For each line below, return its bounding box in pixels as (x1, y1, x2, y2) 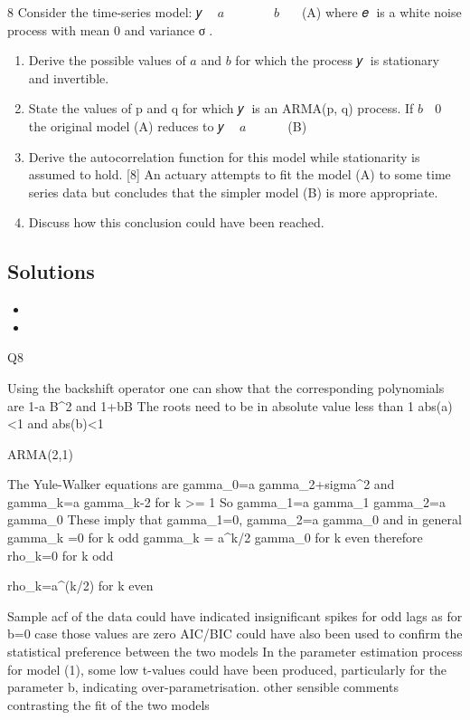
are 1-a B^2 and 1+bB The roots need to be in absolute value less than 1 (7, 396, 414, 415)
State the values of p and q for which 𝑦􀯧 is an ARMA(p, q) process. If (28, 99, 414, 118)
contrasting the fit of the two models (7, 695, 210, 714)
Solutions (7, 257, 95, 285)
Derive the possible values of (28, 51, 186, 70)
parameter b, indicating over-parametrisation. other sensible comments (7, 677, 399, 696)
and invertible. (28, 68, 109, 87)
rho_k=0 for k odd (7, 545, 114, 564)
